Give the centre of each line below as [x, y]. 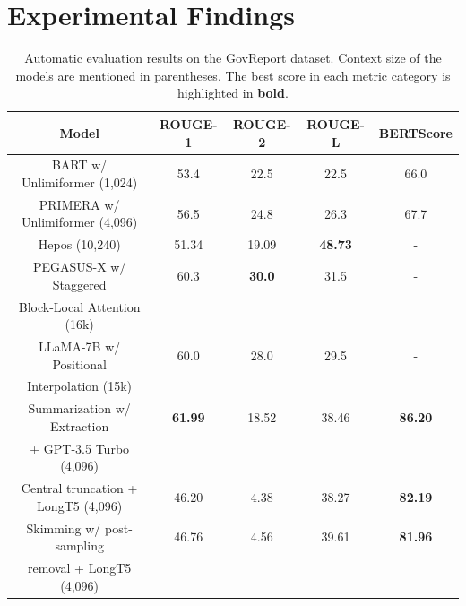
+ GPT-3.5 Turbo [80, 448]
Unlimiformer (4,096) [80, 222]
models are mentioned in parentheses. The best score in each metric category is [233, 75]
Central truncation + [79, 488]
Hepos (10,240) [79, 244]
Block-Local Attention [79, 306]
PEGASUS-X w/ [79, 267]
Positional [79, 364]
